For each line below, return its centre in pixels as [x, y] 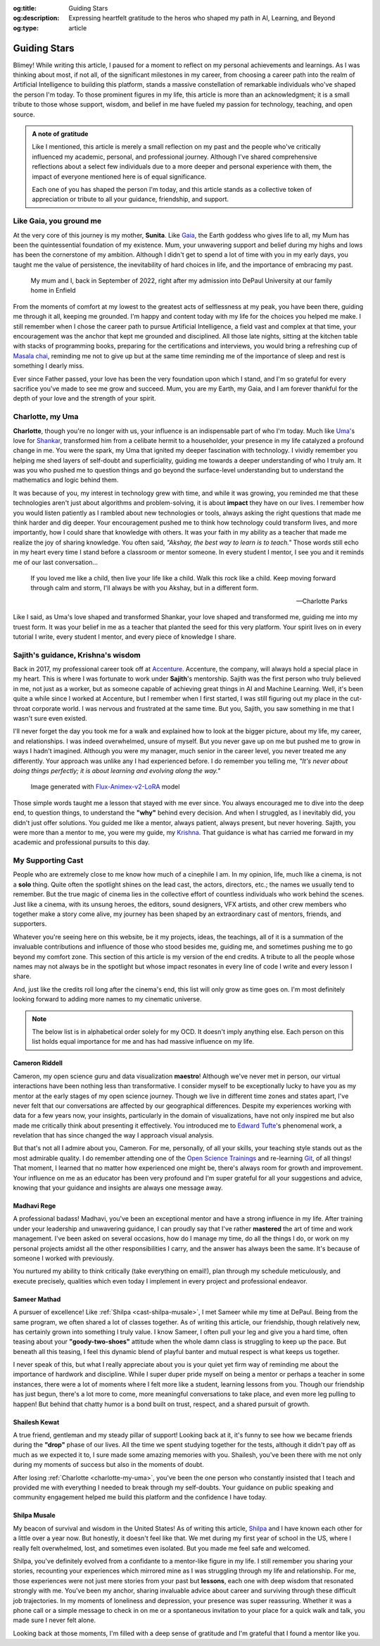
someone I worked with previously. [64, 1258]
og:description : [36, 18]
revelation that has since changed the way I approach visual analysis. [113, 1135]
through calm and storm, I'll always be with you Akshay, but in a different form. [145, 588]
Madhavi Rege [34, 1206]
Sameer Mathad [37, 1299]
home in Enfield [53, 291]
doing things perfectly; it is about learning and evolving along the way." [117, 770]
